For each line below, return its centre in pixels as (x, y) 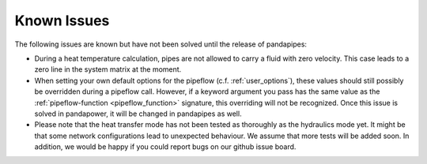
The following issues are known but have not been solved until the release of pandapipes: (161, 44)
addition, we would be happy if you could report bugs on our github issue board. (165, 147)
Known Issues (62, 20)
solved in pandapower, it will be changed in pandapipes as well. (138, 114)
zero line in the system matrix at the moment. (108, 69)
